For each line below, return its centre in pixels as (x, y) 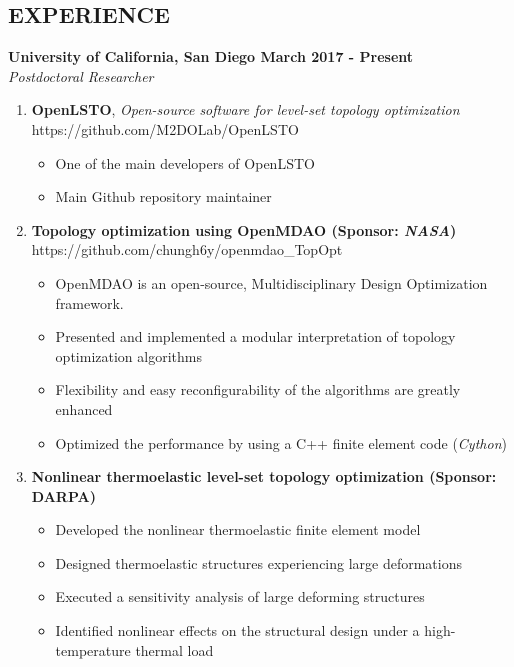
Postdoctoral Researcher (81, 75)
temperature (93, 649)
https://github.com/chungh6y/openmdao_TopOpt (187, 249)
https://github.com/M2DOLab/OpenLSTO (165, 128)
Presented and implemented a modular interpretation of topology (255, 336)
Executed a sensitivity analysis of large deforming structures (240, 596)
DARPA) (64, 495)
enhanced (84, 408)
